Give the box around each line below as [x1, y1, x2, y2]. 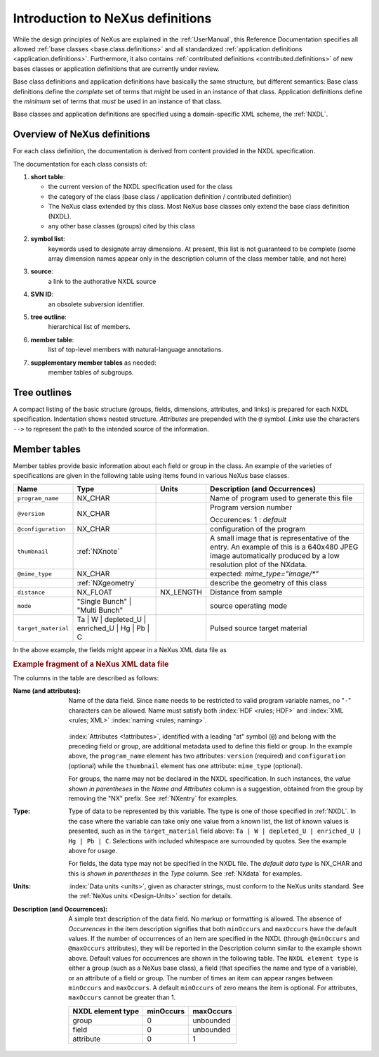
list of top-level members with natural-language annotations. [48, 345, 224, 354]
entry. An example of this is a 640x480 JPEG [209, 542, 359, 552]
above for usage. [68, 846, 117, 855]
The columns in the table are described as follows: [13, 673, 159, 682]
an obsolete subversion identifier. [48, 299, 145, 309]
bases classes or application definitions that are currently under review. [13, 64, 220, 73]
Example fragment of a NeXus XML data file [13, 659, 169, 669]
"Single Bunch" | [77, 597, 132, 607]
